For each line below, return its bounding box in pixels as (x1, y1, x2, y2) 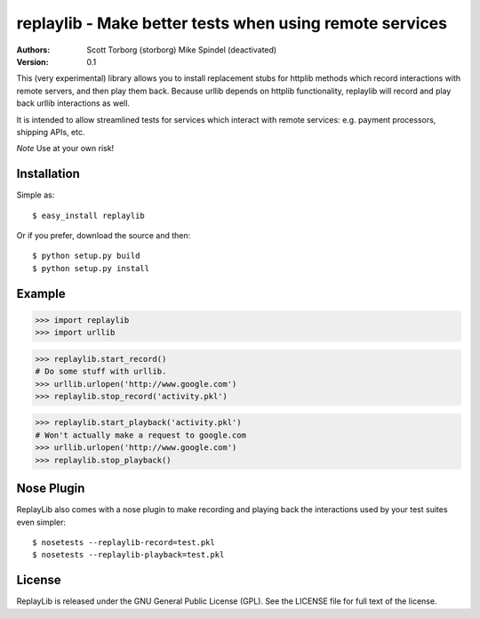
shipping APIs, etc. (16, 126, 85, 137)
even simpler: (16, 517, 67, 527)
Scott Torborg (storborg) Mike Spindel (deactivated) (86, 44, 277, 55)
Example (16, 285, 66, 301)
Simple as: (16, 189, 55, 200)
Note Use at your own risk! (16, 143, 115, 154)
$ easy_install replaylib (32, 210, 146, 221)
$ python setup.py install (32, 263, 150, 273)
